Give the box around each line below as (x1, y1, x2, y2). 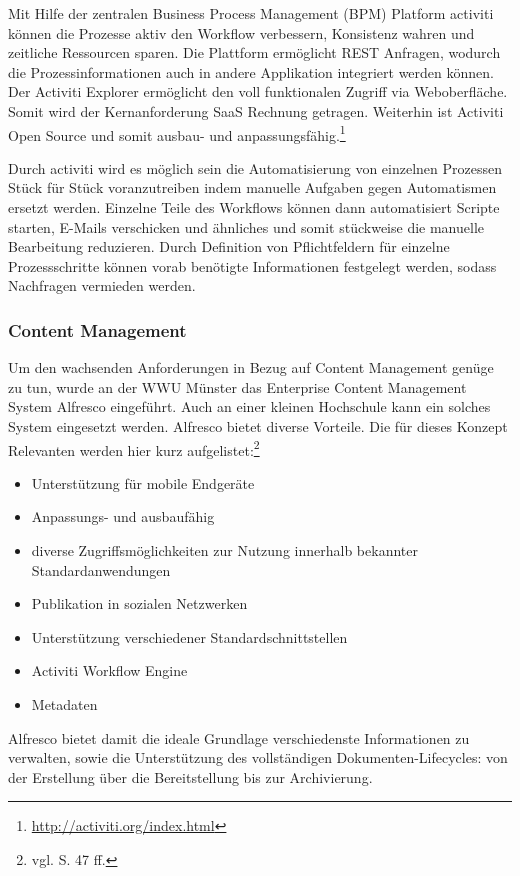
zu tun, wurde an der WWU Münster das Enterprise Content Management (8, 376, 467, 397)
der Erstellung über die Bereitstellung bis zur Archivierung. (8, 766, 373, 787)
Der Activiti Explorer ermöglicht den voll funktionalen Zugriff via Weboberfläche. (8, 81, 508, 102)
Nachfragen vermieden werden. (8, 275, 196, 296)
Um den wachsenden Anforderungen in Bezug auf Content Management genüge (8, 357, 494, 378)
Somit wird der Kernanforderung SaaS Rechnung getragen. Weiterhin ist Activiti (8, 100, 504, 121)
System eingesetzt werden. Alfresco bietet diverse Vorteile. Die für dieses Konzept (8, 415, 508, 436)
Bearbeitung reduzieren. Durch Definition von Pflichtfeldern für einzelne (8, 236, 450, 257)
